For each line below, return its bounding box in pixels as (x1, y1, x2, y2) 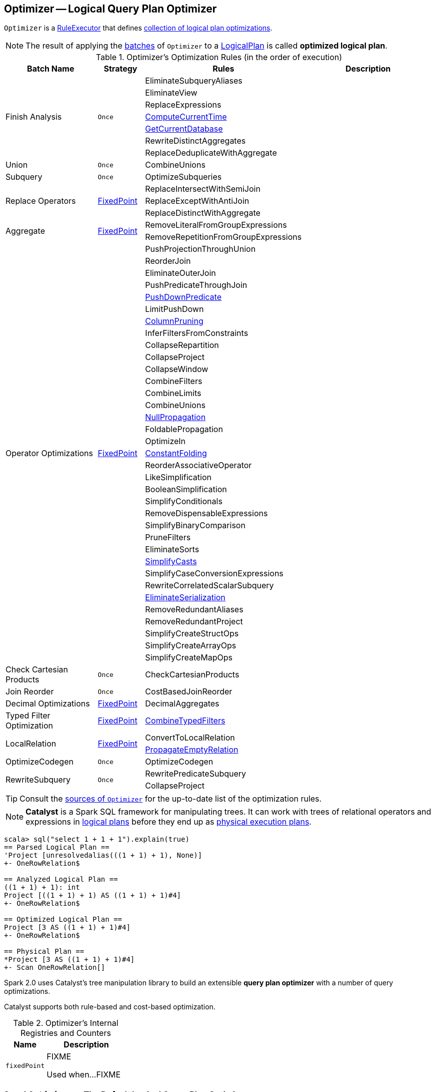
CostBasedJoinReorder (145, 686, 232, 697)
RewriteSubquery (5, 775, 71, 785)
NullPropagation (145, 412, 206, 423)
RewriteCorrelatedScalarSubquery (145, 580, 274, 591)
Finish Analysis (5, 112, 62, 122)
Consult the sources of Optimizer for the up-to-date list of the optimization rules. (19, 794, 322, 804)
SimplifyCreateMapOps (145, 652, 233, 663)
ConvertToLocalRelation (145, 733, 235, 743)
